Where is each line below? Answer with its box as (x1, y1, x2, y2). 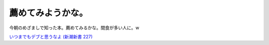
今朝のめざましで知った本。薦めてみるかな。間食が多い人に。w (9, 25, 139, 31)
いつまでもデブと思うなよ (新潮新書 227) (9, 34, 93, 40)
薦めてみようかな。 (9, 7, 88, 18)
